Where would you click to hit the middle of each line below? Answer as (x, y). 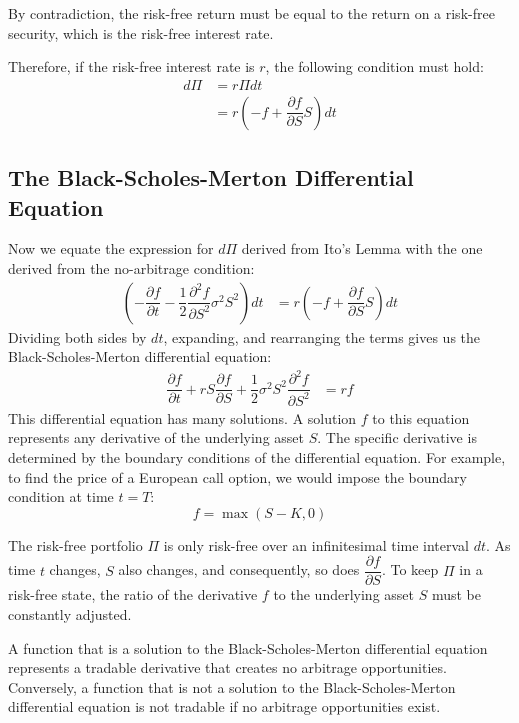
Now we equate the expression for (111, 248)
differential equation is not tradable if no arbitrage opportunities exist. (224, 706)
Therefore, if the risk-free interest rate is (131, 66)
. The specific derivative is (397, 437)
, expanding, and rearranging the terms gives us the (322, 336)
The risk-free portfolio (75, 544)
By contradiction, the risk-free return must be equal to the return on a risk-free (251, 13)
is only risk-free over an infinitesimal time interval (316, 544)
